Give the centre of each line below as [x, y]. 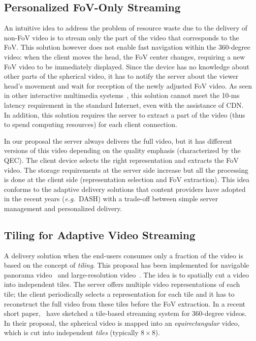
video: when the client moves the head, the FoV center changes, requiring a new [125, 56]
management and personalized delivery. [63, 208]
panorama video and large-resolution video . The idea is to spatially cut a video [127, 274]
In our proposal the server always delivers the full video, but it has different [118, 140]
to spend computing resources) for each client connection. [91, 124]
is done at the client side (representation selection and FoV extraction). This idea [127, 179]
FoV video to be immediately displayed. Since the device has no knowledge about [127, 66]
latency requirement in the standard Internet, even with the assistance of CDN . [124, 105]
